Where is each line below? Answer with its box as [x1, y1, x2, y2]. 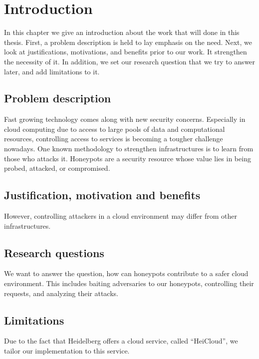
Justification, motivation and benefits [4, 187, 201, 203]
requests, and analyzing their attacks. [4, 288, 118, 298]
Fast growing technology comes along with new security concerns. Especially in [4, 114, 246, 124]
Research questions [4, 245, 104, 260]
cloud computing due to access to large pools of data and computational [4, 123, 225, 134]
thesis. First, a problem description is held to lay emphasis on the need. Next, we [4, 36, 253, 47]
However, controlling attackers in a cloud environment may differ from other [4, 211, 237, 221]
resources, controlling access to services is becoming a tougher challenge [4, 133, 223, 144]
